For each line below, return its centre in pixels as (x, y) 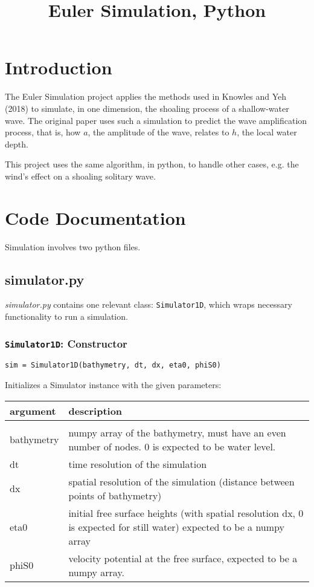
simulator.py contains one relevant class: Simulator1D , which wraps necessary (149, 304)
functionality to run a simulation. (66, 316)
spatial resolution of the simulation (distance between (181, 481)
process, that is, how (43, 132)
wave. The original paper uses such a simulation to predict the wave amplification (156, 120)
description (95, 410)
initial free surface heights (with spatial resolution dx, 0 (186, 513)
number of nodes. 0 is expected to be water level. (172, 446)
